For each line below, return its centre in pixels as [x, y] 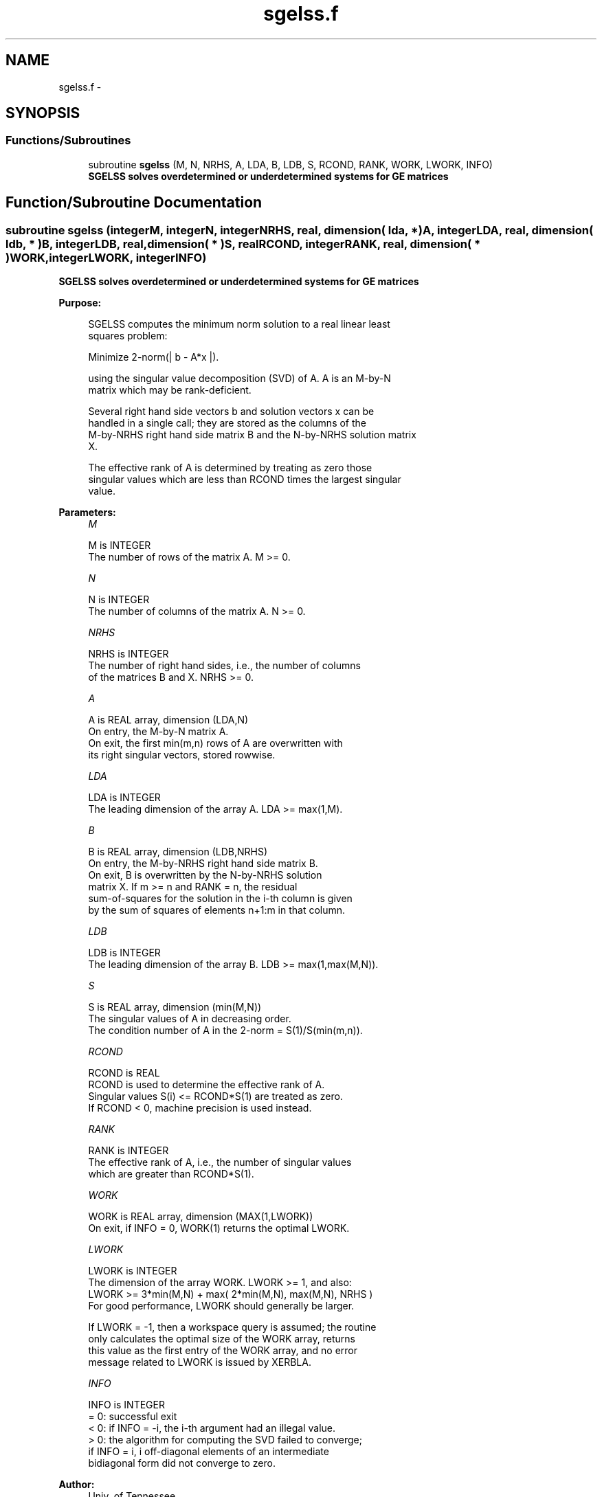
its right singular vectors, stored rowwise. [182, 755]
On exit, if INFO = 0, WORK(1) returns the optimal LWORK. [219, 1228]
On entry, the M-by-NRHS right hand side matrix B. [203, 864]
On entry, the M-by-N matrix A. [158, 732]
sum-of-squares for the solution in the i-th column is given [220, 899]
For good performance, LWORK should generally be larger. [221, 1306]
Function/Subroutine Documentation [134, 203]
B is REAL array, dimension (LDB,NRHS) [178, 852]
